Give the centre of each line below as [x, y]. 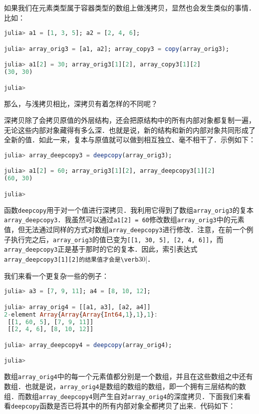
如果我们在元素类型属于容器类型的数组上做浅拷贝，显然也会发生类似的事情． [130, 7]
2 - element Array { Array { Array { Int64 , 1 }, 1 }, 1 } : [81, 314]
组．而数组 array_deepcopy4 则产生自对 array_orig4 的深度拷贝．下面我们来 [124, 396]
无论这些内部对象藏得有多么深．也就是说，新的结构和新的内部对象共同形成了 [130, 130]
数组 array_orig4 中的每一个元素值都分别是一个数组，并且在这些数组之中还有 [129, 376]
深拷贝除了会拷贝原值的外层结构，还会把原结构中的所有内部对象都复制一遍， [130, 120]
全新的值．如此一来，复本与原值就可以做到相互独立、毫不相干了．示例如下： [130, 140]
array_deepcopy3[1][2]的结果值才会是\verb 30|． [79, 259]
